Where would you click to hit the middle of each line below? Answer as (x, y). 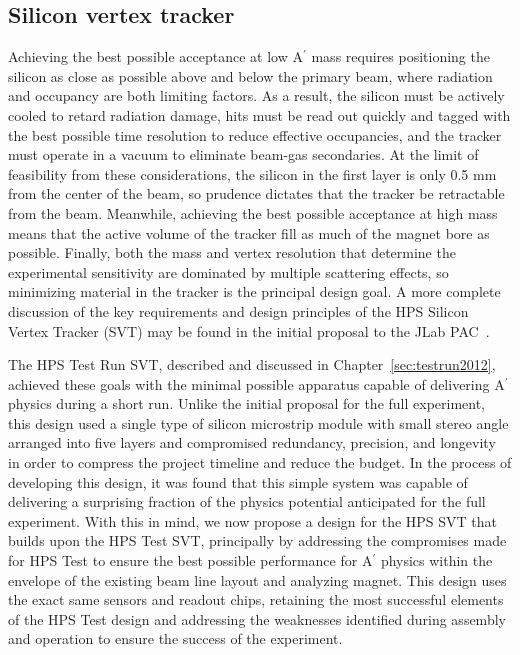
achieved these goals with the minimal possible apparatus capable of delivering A (256, 383)
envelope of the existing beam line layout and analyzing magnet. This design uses (257, 579)
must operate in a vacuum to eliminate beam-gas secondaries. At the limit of (243, 154)
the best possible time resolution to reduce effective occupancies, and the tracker (255, 134)
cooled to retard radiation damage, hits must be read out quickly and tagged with (259, 114)
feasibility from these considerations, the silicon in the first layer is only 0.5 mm (252, 173)
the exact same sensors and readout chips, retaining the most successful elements (256, 599)
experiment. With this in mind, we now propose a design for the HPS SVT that (253, 520)
